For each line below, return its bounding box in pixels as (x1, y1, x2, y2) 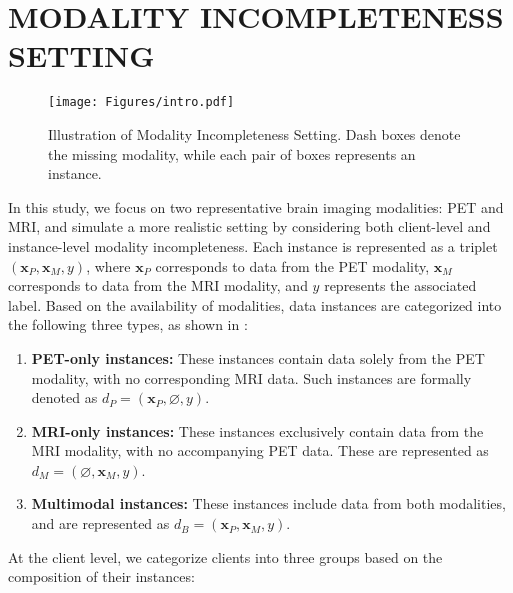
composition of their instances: (8, 566, 195, 587)
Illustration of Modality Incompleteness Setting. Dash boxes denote (48, 123, 461, 144)
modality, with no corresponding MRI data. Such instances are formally (31, 367, 472, 388)
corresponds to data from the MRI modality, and (8, 275, 308, 296)
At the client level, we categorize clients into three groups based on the (8, 546, 443, 567)
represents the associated (324, 275, 477, 296)
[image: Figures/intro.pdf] (48, 95, 235, 110)
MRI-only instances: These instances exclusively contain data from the (31, 420, 484, 441)
